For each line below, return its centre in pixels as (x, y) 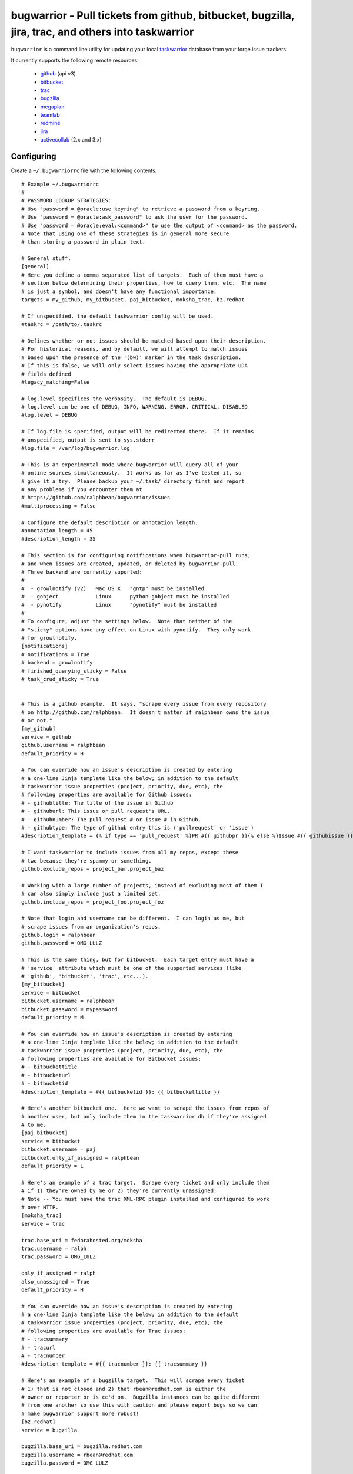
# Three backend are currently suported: (82, 572)
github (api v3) (58, 74)
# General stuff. (46, 259)
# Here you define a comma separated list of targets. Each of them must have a (142, 275)
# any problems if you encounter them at (82, 489)
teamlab (50, 115)
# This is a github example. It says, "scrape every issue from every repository (144, 704)
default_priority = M (52, 1017)
